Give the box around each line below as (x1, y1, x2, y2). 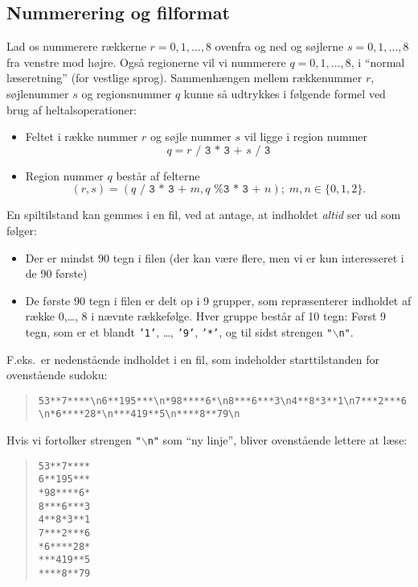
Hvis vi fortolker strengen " (6, 432, 141, 449)
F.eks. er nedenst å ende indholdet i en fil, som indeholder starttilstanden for (6, 350, 379, 367)
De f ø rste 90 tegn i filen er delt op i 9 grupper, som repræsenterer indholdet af (25, 291, 412, 308)
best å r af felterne (116, 167, 200, 184)
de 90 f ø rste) (25, 265, 88, 282)
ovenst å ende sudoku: (6, 366, 108, 383)
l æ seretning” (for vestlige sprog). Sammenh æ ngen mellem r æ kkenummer (6, 69, 363, 86)
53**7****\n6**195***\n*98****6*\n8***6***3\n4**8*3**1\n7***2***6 (38, 395, 407, 407)
